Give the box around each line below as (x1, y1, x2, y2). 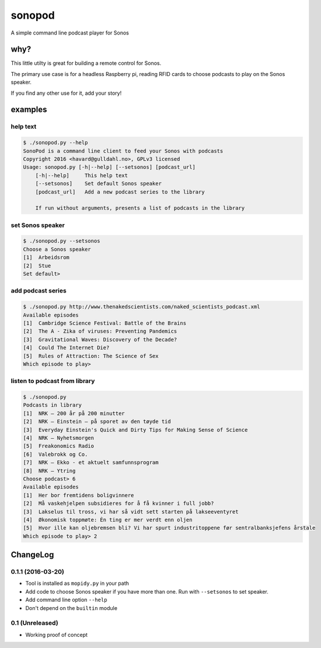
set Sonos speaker (11, 221, 65, 229)
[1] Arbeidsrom (23, 254, 70, 261)
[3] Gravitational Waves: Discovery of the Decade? (23, 336, 177, 343)
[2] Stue (23, 262, 51, 269)
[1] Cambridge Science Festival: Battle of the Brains (23, 319, 187, 326)
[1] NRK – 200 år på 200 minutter (23, 410, 125, 416)
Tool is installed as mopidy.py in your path (25, 580, 130, 587)
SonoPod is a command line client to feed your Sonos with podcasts (23, 147, 224, 154)
